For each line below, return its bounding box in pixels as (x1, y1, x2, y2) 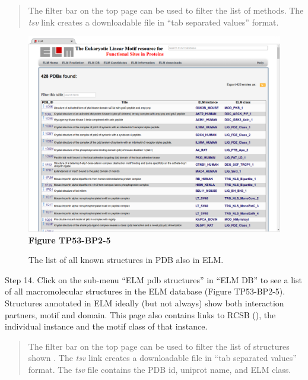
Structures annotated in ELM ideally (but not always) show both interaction (5, 296, 284, 309)
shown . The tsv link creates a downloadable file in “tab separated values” (28, 351, 297, 364)
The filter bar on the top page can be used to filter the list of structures (28, 340, 290, 352)
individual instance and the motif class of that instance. (5, 320, 208, 332)
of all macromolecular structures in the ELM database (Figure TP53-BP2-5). (5, 285, 285, 297)
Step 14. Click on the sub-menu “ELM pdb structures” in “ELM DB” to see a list (5, 273, 302, 286)
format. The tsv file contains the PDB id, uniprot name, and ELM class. (28, 363, 291, 375)
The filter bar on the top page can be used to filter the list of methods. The (28, 4, 304, 16)
